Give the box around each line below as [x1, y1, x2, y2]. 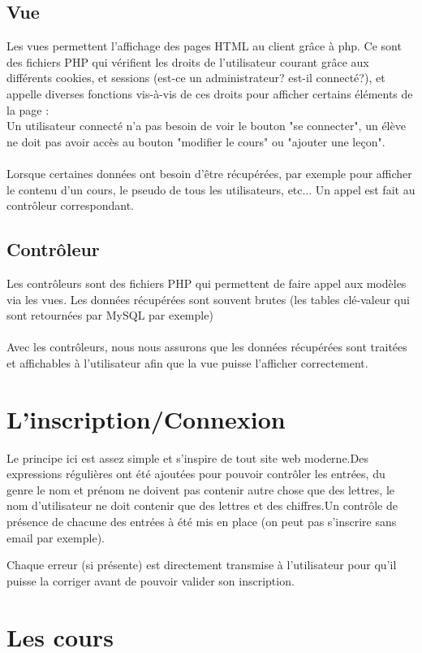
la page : [6, 101, 50, 118]
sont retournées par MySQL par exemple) [6, 307, 213, 324]
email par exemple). [6, 529, 105, 546]
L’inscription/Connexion [6, 402, 286, 435]
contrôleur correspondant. [6, 197, 134, 214]
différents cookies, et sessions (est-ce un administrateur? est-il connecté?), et [6, 69, 385, 86]
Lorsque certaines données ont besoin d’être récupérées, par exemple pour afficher [6, 164, 412, 181]
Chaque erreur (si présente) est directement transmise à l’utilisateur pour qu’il [6, 556, 397, 573]
